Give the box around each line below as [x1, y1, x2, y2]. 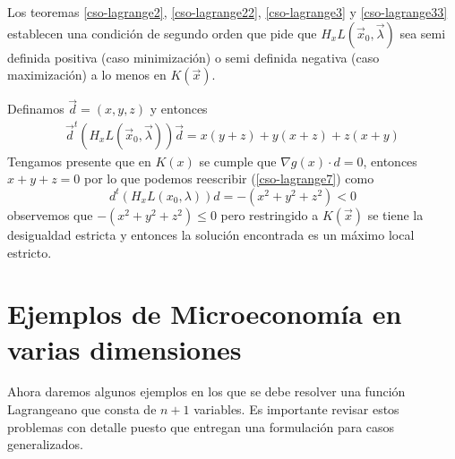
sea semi [399, 23, 446, 42]
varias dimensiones [7, 330, 242, 367]
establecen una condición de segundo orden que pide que [7, 23, 317, 42]
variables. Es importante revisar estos [193, 400, 399, 419]
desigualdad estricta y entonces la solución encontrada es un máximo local [7, 225, 415, 243]
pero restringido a [220, 205, 319, 224]
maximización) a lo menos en [7, 65, 167, 84]
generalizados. [7, 435, 83, 454]
